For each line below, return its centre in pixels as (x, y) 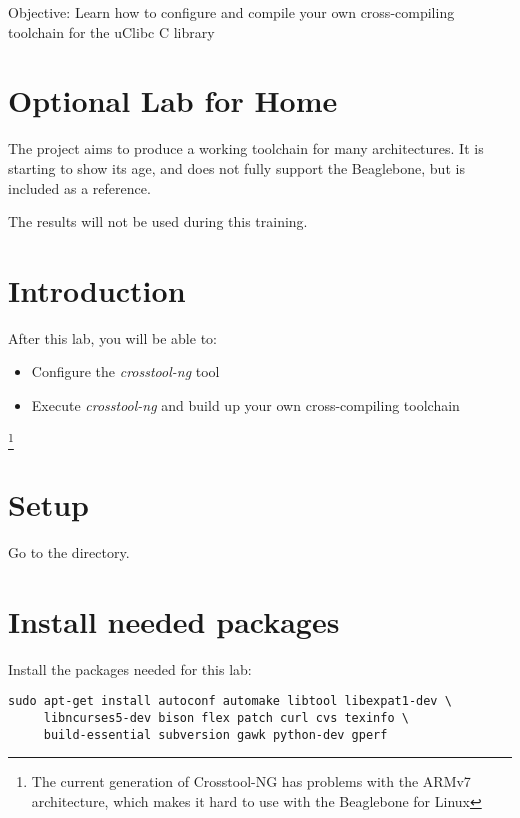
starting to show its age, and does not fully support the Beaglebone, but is (236, 167)
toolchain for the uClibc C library (111, 31)
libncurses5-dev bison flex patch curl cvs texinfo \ (226, 718)
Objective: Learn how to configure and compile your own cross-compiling (231, 12)
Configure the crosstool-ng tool (125, 371)
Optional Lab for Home (173, 100)
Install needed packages (174, 620)
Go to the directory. (69, 552)
